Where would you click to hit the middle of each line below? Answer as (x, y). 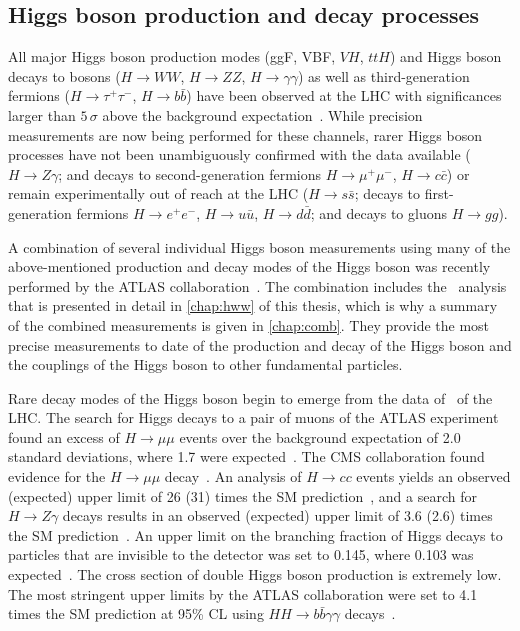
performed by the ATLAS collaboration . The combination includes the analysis (257, 285)
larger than (42, 114)
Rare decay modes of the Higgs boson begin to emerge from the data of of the (250, 397)
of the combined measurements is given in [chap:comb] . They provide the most (249, 324)
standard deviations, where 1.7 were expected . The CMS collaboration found (246, 456)
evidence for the (57, 476)
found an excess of (64, 436)
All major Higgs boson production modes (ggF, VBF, (172, 56)
